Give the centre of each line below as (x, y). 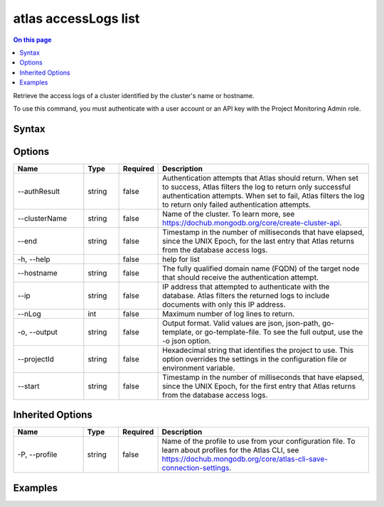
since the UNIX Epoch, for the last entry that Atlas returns (258, 241)
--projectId (36, 359)
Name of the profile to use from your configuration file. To (258, 442)
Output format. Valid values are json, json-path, (241, 323)
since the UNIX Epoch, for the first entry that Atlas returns (259, 386)
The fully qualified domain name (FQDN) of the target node (261, 268)
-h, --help (34, 259)
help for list (181, 259)
